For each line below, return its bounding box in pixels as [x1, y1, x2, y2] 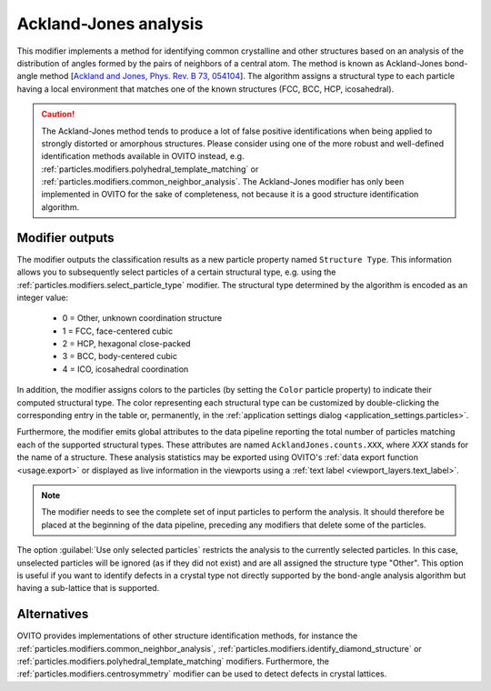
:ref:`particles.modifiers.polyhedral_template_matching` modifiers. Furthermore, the [16, 656, 329, 667]
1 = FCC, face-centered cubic [62, 325, 173, 336]
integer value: [16, 292, 68, 303]
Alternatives [16, 606, 89, 622]
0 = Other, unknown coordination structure [62, 313, 223, 324]
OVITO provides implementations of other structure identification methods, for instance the [16, 630, 358, 641]
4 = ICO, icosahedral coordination [62, 364, 189, 375]
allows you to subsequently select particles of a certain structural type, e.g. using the [16, 266, 336, 277]
